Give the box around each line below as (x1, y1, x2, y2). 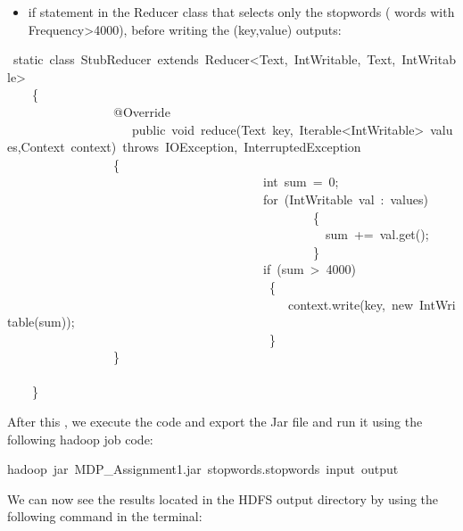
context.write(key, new (287, 295, 414, 313)
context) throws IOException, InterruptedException (70, 137, 361, 156)
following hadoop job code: (7, 429, 153, 448)
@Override (112, 102, 170, 120)
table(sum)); (7, 312, 75, 331)
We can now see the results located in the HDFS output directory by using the (7, 489, 439, 508)
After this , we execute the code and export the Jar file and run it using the (7, 412, 423, 431)
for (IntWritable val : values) (263, 189, 428, 208)
